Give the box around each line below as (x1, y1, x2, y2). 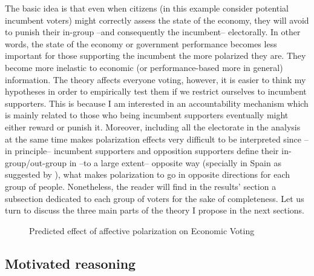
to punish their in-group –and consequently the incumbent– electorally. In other (5, 25, 301, 38)
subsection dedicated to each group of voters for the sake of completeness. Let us (5, 192, 304, 204)
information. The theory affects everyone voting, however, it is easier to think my (5, 73, 306, 86)
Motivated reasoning (5, 254, 136, 272)
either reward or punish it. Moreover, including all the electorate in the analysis (5, 120, 301, 133)
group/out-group (5, 156, 67, 169)
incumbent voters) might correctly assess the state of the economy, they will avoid (5, 13, 309, 26)
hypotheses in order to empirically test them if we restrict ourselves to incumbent (5, 85, 307, 98)
